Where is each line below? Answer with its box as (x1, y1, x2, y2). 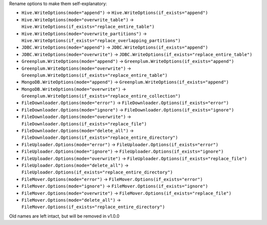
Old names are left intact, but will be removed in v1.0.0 (9, 213, 120, 219)
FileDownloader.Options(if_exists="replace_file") (21, 121, 147, 126)
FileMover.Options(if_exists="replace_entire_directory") (21, 204, 165, 210)
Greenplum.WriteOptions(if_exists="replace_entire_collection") (21, 93, 181, 99)
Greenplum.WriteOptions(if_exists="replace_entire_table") (21, 72, 168, 78)
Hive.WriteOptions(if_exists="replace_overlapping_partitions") (21, 38, 181, 43)
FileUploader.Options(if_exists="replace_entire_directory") (21, 169, 173, 175)
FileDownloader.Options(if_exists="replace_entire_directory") (21, 135, 178, 141)
